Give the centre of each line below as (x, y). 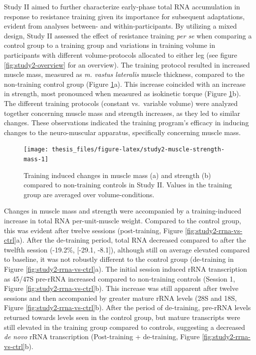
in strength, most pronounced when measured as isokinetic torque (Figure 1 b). (123, 93)
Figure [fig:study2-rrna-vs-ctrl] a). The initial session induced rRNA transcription (126, 268)
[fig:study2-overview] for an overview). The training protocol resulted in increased (127, 64)
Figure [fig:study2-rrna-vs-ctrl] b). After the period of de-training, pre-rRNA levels (128, 307)
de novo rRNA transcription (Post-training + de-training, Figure (102, 337)
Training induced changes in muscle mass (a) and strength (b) (117, 175)
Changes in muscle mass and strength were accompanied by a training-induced (123, 211)
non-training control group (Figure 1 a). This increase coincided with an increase (125, 84)
